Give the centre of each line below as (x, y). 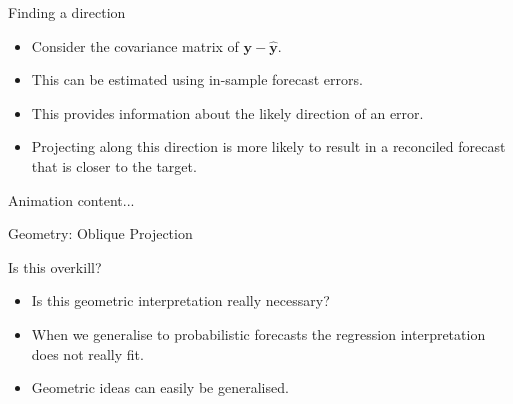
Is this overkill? (55, 266)
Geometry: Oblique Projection (100, 233)
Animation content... (71, 199)
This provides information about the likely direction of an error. (227, 112)
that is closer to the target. (114, 165)
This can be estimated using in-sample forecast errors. (197, 79)
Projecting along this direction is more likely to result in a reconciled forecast (268, 146)
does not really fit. (87, 353)
